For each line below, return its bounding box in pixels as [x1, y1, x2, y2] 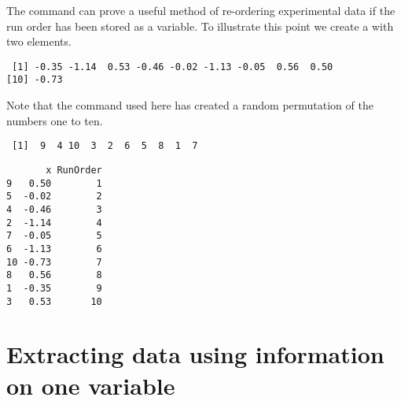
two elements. [6, 33, 72, 50]
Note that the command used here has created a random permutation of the [6, 97, 373, 113]
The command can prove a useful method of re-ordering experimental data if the [6, 2, 395, 18]
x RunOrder [46, 164, 102, 176]
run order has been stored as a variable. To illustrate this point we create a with [6, 17, 394, 34]
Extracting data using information [6, 338, 384, 370]
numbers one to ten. [6, 112, 103, 128]
